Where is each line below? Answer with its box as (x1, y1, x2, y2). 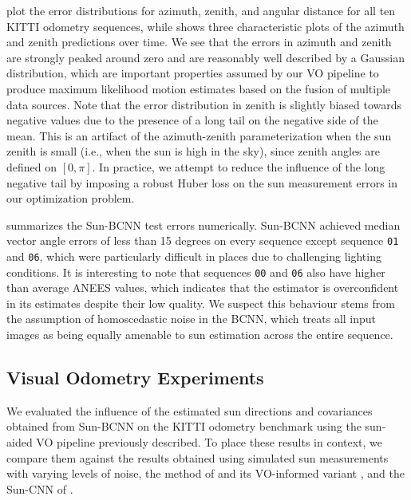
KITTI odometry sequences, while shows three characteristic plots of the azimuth (6, 18, 405, 34)
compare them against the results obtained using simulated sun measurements (6, 449, 389, 466)
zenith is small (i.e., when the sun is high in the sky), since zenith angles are (6, 143, 380, 159)
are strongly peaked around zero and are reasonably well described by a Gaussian (6, 49, 405, 65)
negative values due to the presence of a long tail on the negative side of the (6, 112, 378, 128)
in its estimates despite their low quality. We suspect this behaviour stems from (6, 294, 395, 311)
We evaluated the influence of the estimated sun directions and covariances (6, 402, 373, 419)
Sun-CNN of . (6, 480, 73, 497)
